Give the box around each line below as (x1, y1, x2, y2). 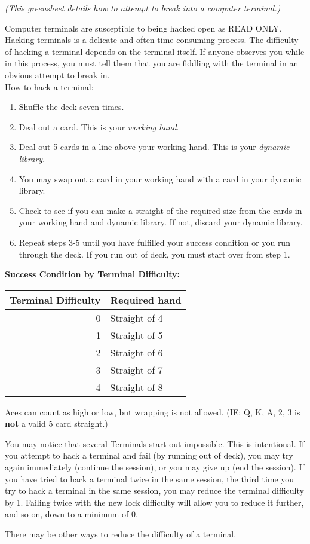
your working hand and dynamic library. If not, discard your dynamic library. (19, 216, 303, 228)
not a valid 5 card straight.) (5, 417, 108, 430)
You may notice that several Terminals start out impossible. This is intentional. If (5, 437, 305, 450)
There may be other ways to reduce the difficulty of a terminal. (5, 528, 237, 540)
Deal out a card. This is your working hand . (19, 120, 179, 133)
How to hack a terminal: (5, 80, 94, 93)
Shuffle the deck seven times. (19, 100, 124, 113)
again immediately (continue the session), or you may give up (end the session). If (5, 461, 305, 473)
